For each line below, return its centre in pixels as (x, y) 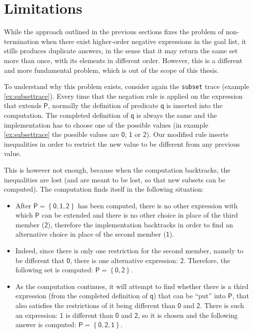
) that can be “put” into (190, 296)
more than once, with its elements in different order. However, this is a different (123, 60)
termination (21, 41)
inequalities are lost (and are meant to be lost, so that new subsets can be (115, 179)
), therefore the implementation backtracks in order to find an (140, 224)
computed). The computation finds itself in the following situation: (104, 189)
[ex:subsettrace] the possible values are (62, 134)
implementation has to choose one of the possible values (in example (106, 124)
